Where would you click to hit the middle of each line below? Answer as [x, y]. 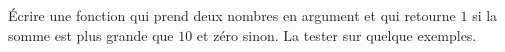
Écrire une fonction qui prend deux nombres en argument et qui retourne [232, 15]
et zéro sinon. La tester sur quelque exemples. [336, 34]
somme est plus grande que [91, 34]
